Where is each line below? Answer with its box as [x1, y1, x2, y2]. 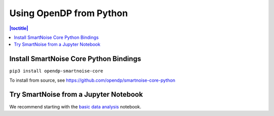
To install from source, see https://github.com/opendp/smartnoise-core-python [9, 77, 176, 83]
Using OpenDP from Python [9, 8, 128, 19]
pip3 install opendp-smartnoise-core [9, 68, 104, 74]
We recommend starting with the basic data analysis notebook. [9, 103, 142, 109]
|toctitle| [9, 25, 28, 31]
